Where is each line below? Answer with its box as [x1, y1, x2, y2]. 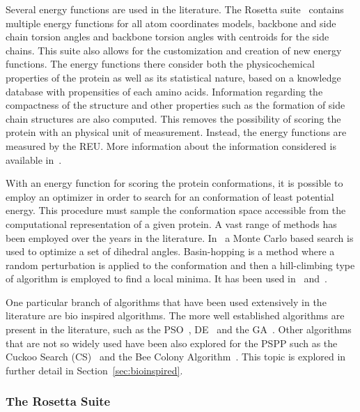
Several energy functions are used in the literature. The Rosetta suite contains [6, 2, 344, 16]
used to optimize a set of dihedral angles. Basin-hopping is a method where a [6, 244, 335, 259]
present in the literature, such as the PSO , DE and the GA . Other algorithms [6, 322, 352, 337]
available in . [6, 152, 62, 167]
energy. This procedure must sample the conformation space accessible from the [6, 203, 346, 218]
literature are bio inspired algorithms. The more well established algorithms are [6, 308, 345, 323]
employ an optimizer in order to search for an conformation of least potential [6, 189, 334, 204]
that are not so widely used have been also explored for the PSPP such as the [6, 335, 338, 350]
